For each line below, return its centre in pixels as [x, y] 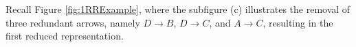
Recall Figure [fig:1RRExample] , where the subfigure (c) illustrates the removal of [178, 9]
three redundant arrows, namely [73, 22]
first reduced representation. [65, 36]
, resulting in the [298, 22]
